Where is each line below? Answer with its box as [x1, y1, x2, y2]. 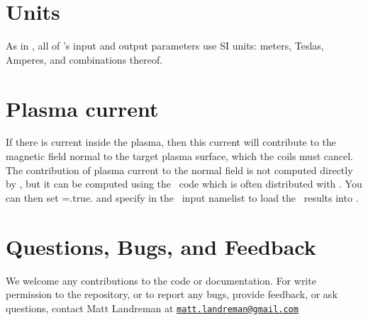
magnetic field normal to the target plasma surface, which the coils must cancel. [6, 149, 353, 164]
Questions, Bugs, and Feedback [6, 232, 316, 261]
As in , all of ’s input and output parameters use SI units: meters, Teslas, [6, 38, 324, 53]
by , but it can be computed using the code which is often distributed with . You [6, 176, 362, 191]
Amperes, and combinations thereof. [6, 52, 163, 67]
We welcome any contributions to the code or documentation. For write [6, 273, 316, 287]
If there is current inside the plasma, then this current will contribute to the [6, 135, 337, 149]
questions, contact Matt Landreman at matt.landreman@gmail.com [6, 300, 299, 315]
